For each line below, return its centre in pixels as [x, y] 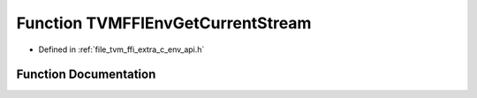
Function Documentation [86, 75]
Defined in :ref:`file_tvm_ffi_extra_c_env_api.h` [121, 49]
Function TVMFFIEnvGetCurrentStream [164, 23]
